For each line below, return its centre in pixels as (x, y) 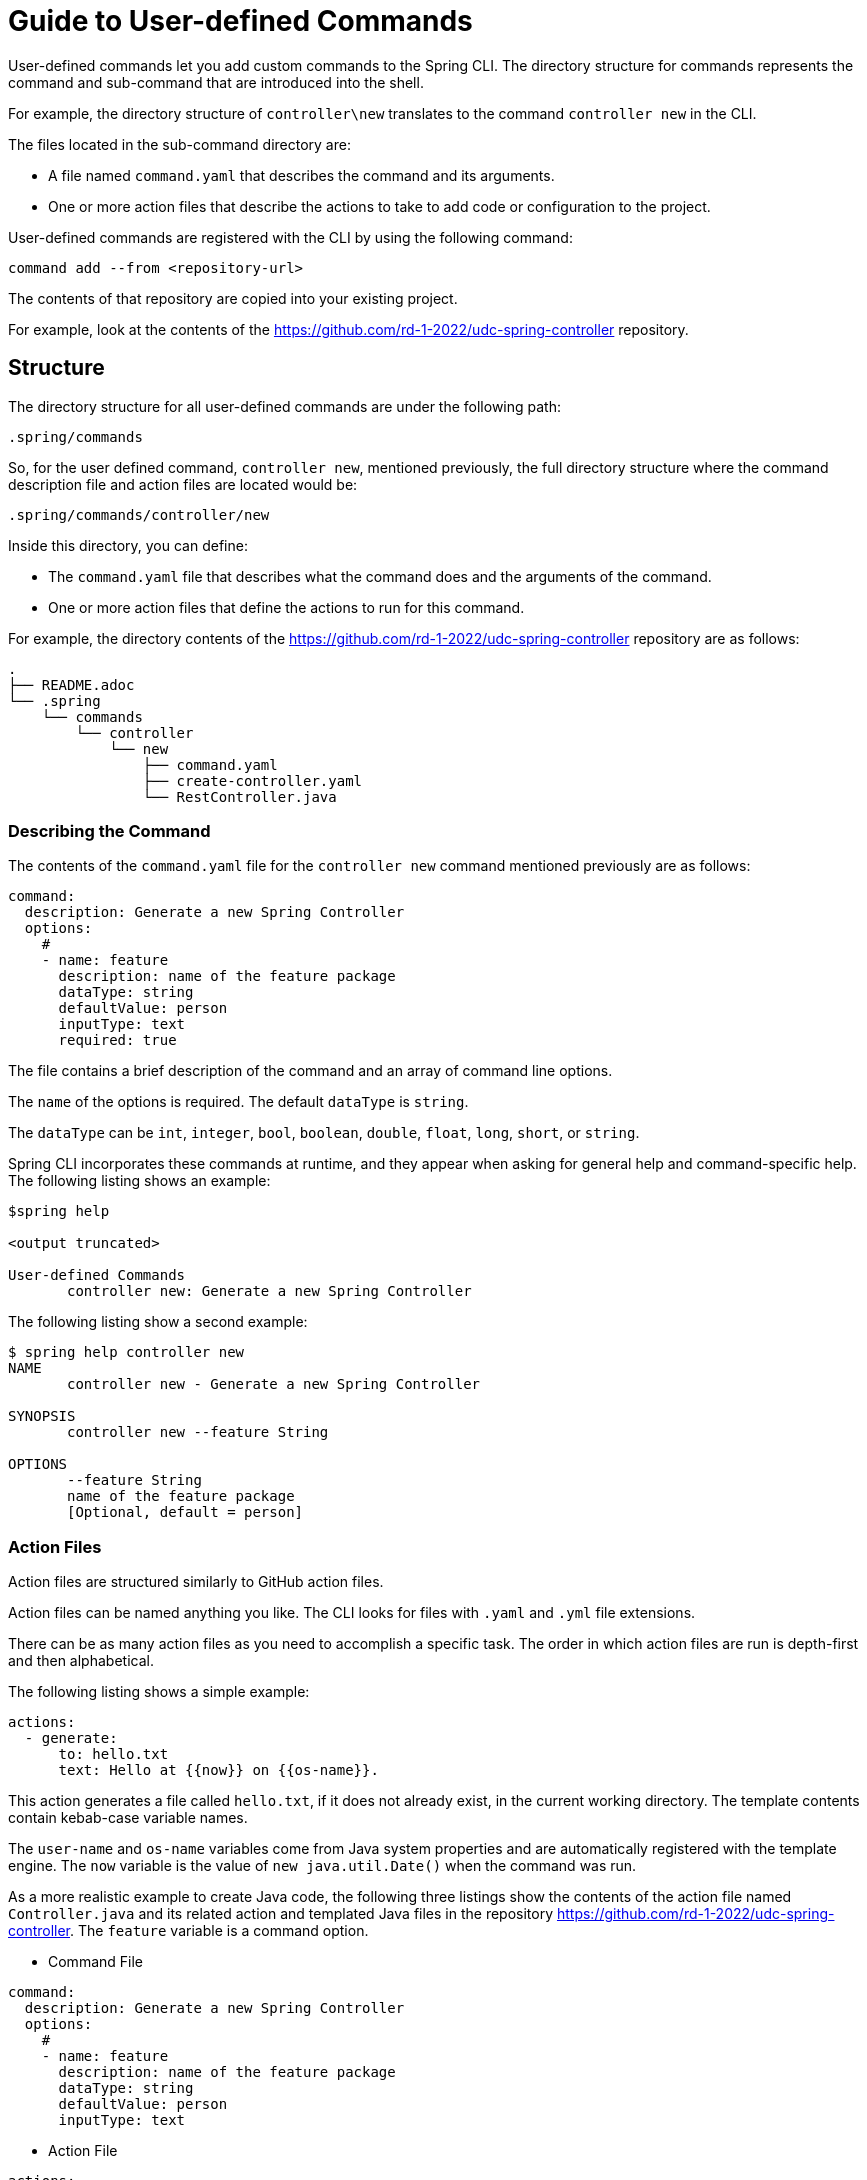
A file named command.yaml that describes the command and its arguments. (301, 175)
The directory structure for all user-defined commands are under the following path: (285, 406)
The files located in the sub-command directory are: (179, 144)
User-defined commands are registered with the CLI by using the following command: (290, 237)
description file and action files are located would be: (183, 484)
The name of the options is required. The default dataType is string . (238, 1102)
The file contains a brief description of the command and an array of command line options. (310, 1071)
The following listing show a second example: (158, 1322)
